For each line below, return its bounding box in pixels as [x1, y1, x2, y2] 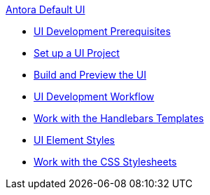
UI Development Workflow [34, 90, 155, 102]
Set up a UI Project [34, 47, 120, 59]
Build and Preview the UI [34, 69, 146, 81]
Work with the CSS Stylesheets [34, 156, 177, 168]
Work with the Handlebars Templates [34, 112, 204, 124]
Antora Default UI [6, 4, 85, 15]
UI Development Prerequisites [34, 25, 171, 37]
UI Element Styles [34, 134, 115, 146]
